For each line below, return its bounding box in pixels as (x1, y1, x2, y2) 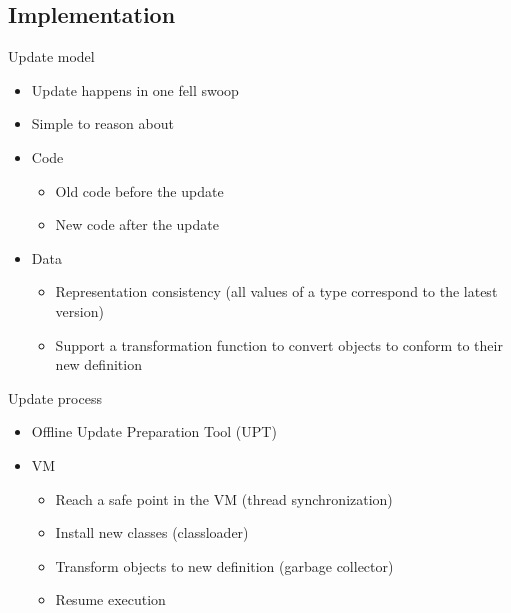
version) (55, 300, 104, 321)
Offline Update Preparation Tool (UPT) (31, 421, 277, 442)
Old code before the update (55, 180, 224, 201)
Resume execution (55, 589, 166, 610)
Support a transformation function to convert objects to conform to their (55, 334, 503, 355)
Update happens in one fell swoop (31, 79, 239, 100)
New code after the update (55, 214, 219, 235)
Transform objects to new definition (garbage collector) (55, 555, 394, 576)
